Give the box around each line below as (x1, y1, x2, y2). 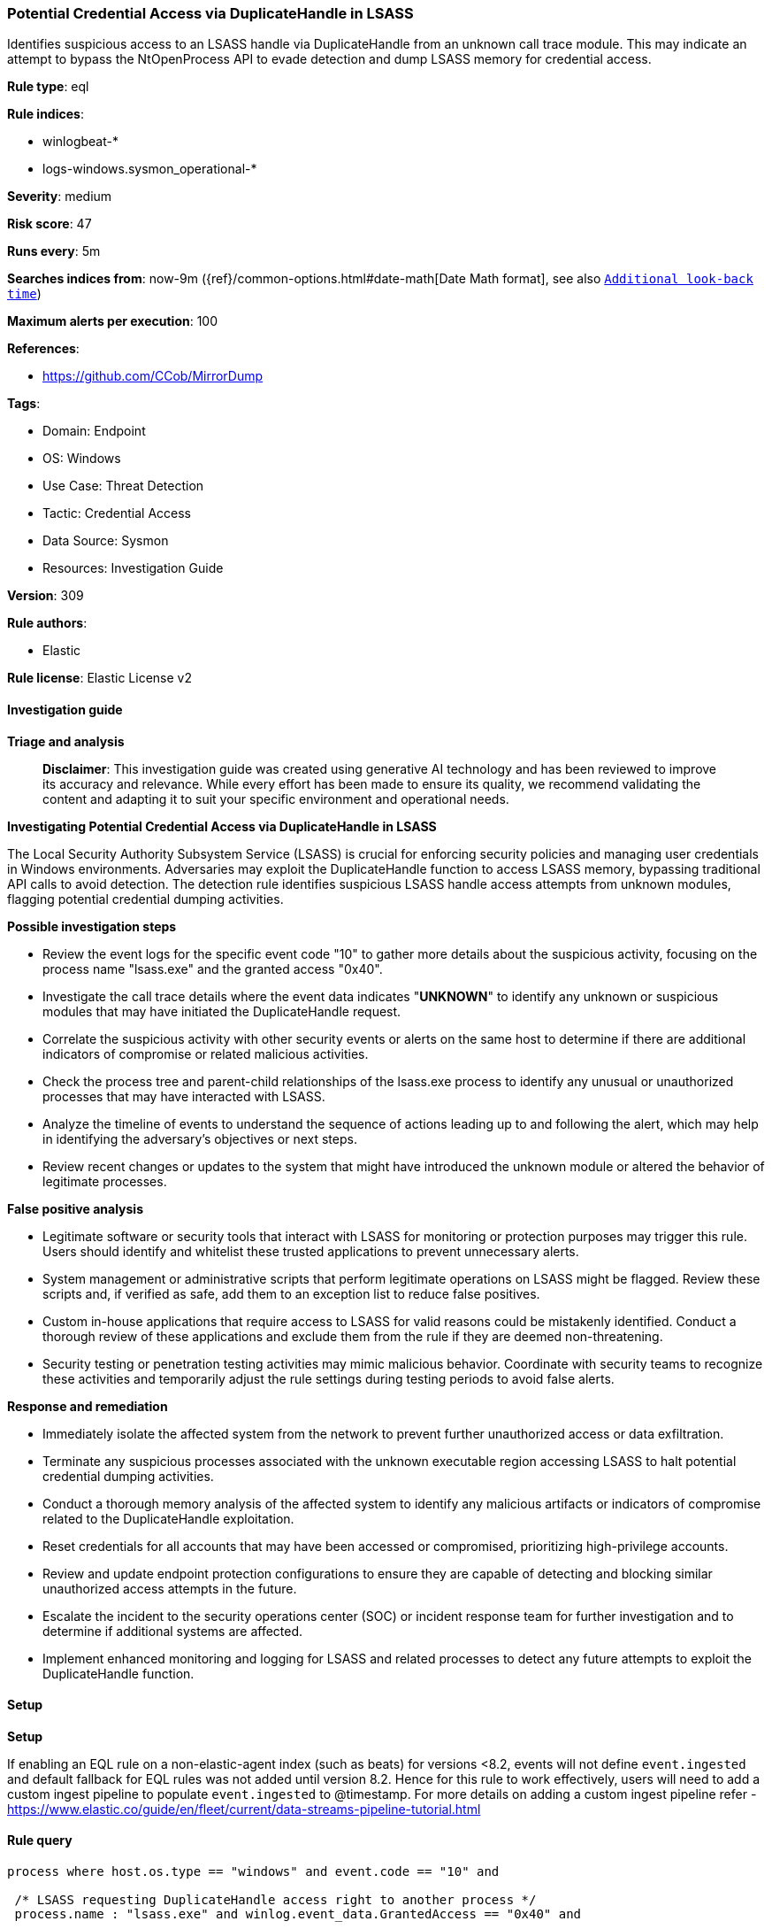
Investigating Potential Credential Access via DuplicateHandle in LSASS (7, 818, 437, 834)
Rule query (7, 1833, 73, 1848)
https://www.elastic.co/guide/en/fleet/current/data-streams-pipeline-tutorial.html (7, 1801, 481, 1817)
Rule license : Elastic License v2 (7, 670, 192, 686)
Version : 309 (7, 588, 84, 604)
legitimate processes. (42, 1173, 167, 1189)
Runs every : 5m (7, 243, 101, 259)
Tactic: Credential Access (42, 505, 191, 521)
